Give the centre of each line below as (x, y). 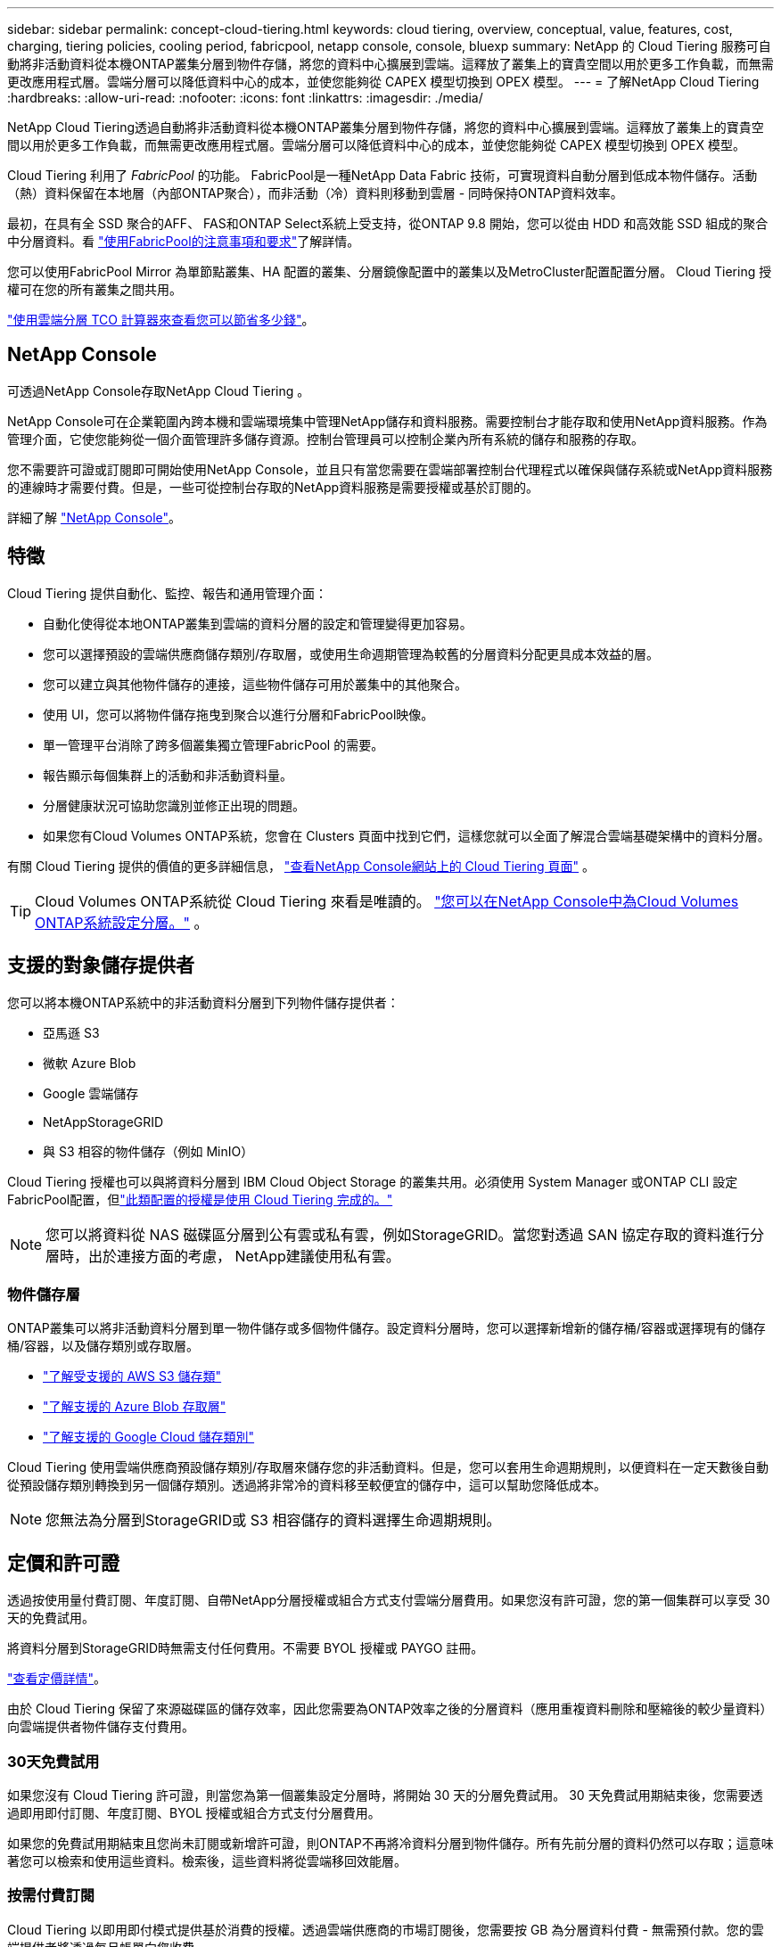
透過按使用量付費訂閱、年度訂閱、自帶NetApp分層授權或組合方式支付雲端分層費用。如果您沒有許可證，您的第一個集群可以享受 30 (389, 1600)
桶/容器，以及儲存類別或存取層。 (103, 1346)
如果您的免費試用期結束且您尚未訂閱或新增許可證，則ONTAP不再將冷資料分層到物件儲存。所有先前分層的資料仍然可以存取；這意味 (390, 1843)
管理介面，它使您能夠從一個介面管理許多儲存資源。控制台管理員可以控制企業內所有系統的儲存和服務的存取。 (325, 439)
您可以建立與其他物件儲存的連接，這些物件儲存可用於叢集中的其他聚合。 (255, 684)
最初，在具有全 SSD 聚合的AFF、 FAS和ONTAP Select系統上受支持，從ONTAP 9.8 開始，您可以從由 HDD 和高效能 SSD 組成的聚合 (388, 223)
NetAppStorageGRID (103, 1121)
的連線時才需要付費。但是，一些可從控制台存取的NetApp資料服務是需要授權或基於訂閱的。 (273, 487)
